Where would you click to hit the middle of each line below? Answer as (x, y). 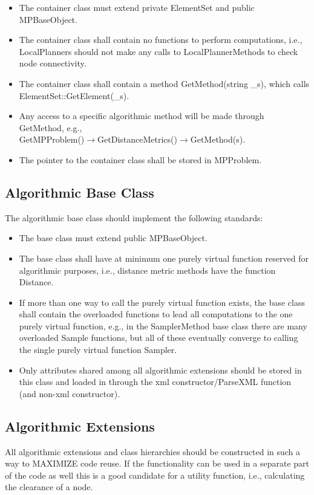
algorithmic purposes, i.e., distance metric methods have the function (147, 270)
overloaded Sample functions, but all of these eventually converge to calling (159, 338)
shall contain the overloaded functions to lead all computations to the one (156, 314)
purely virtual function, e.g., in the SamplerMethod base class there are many (163, 325)
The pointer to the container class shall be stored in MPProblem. (140, 159)
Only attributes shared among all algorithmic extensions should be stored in (160, 370)
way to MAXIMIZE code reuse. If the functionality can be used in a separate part (157, 463)
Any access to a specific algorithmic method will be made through (142, 116)
